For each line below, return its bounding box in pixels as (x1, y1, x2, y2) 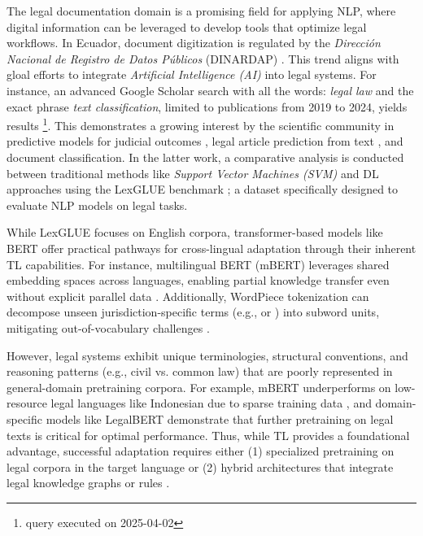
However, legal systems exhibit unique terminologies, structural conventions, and (7, 346, 408, 364)
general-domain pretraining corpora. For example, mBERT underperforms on (7, 378, 391, 395)
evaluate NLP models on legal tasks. (7, 196, 188, 213)
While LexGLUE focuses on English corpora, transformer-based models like (7, 224, 383, 241)
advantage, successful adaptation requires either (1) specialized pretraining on (7, 442, 395, 460)
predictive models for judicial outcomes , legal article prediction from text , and (7, 133, 403, 150)
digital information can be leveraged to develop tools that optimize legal (7, 18, 367, 35)
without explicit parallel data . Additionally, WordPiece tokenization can (7, 287, 369, 304)
